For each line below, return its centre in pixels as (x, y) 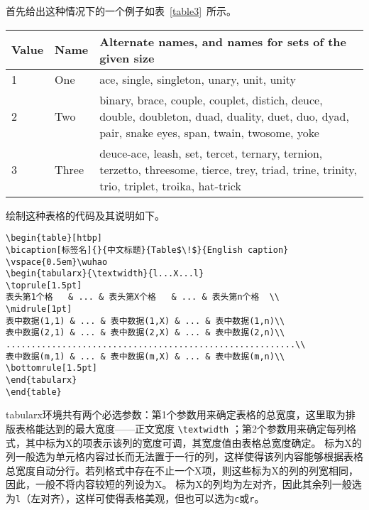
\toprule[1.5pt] (44, 285)
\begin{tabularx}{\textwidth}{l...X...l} (105, 274)
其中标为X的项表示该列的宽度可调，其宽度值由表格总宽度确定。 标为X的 (193, 442)
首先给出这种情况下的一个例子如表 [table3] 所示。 (121, 11)
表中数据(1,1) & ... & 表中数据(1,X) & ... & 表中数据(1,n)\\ (145, 321)
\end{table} (34, 392)
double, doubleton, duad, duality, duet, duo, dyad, (224, 116)
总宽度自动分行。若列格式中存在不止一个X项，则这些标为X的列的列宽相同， (182, 470)
